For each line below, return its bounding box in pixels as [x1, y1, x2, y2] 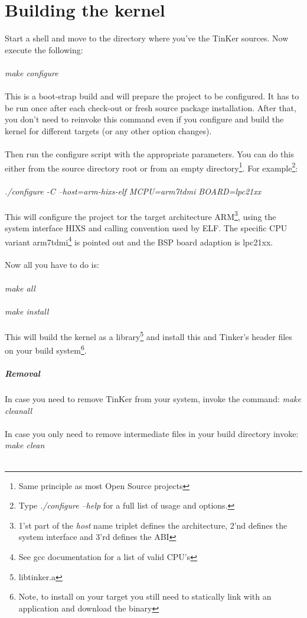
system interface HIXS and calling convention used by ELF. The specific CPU [5, 221, 288, 234]
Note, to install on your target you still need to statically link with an [18, 590, 272, 603]
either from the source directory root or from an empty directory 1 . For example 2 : [5, 160, 298, 174]
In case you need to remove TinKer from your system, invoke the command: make [5, 393, 301, 405]
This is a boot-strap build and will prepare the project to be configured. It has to [5, 90, 299, 102]
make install [5, 305, 49, 317]
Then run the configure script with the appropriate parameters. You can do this [5, 148, 294, 160]
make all [5, 282, 35, 294]
